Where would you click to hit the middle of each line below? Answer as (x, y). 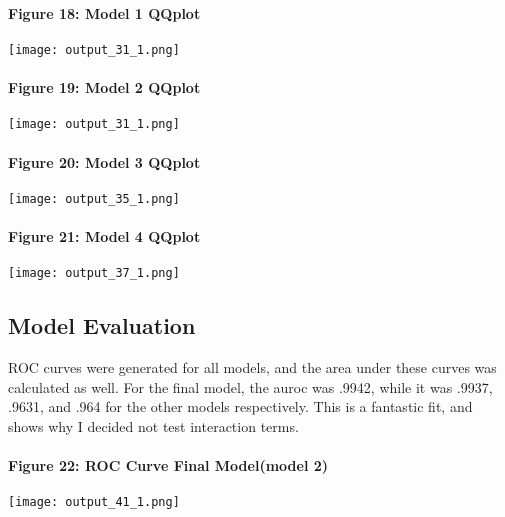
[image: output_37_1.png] (94, 273)
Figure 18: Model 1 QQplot (104, 12)
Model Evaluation (102, 325)
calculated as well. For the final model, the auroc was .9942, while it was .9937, (250, 386)
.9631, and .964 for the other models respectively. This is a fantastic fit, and (240, 406)
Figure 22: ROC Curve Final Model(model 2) (168, 464)
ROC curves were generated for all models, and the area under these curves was (252, 367)
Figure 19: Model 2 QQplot (104, 87)
